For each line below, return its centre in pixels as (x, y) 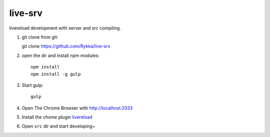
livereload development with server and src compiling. (65, 28)
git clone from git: (40, 37)
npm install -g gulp (56, 74)
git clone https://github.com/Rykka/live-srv (66, 46)
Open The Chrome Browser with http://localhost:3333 (77, 108)
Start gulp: (32, 85)
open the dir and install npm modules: (60, 55)
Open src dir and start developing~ (58, 126)
